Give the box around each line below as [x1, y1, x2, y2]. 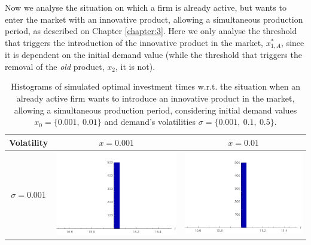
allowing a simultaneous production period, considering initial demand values [14, 103, 297, 116]
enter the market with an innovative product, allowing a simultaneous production [5, 13, 303, 25]
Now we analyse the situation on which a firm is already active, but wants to [5, 1, 286, 13]
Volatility [9, 136, 48, 148]
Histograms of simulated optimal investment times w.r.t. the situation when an [11, 80, 300, 93]
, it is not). [115, 60, 155, 72]
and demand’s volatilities [104, 115, 196, 128]
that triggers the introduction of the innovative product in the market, [5, 36, 263, 48]
